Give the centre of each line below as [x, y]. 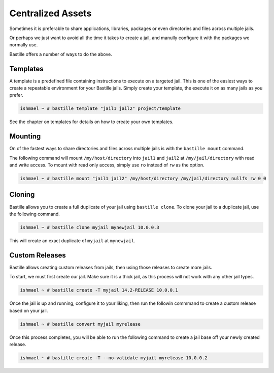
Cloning [22, 195]
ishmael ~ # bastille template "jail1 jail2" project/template [100, 109]
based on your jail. [29, 310]
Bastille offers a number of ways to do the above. [61, 54]
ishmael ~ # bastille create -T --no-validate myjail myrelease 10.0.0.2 [114, 358]
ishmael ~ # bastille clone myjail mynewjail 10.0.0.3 [90, 227]
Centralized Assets [50, 13]
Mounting [25, 137]
